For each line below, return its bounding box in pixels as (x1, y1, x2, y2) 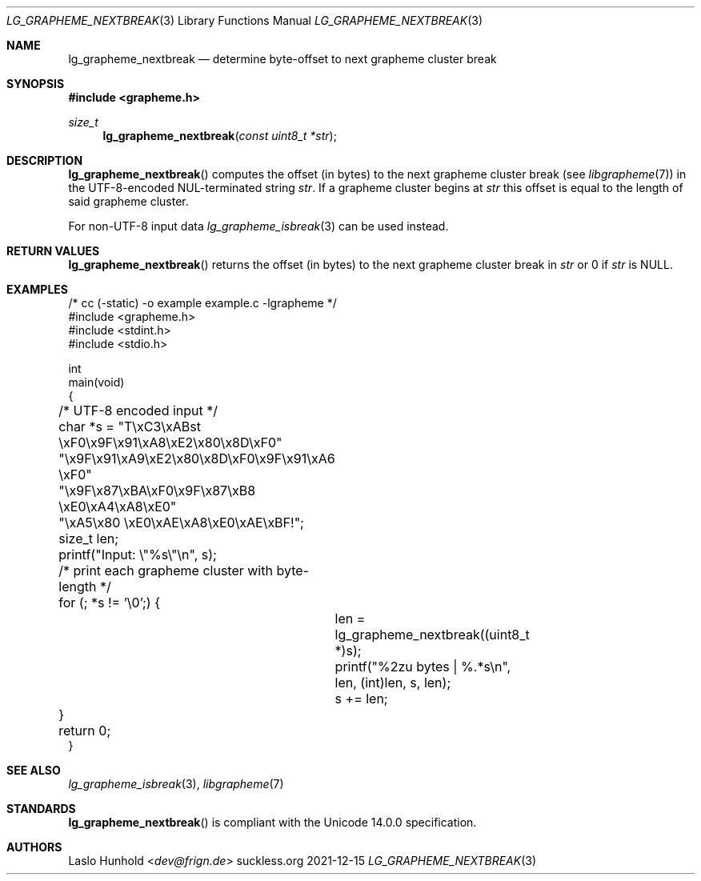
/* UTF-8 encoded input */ (58, 402, 218, 418)
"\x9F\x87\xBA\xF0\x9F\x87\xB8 (58, 483, 256, 499)
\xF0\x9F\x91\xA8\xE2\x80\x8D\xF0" (58, 434, 282, 451)
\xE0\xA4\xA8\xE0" (58, 499, 177, 515)
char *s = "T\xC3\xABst (58, 418, 201, 434)
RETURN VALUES (6, 244, 100, 258)
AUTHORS (6, 840, 62, 854)
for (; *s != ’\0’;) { (58, 595, 160, 611)
